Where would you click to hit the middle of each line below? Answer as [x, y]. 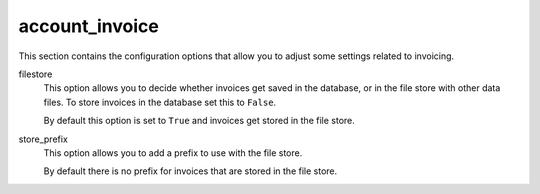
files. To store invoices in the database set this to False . [160, 102]
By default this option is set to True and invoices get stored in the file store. [199, 121]
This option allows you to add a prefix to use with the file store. [173, 152]
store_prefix [43, 139]
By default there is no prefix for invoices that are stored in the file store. [190, 171]
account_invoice [88, 26]
